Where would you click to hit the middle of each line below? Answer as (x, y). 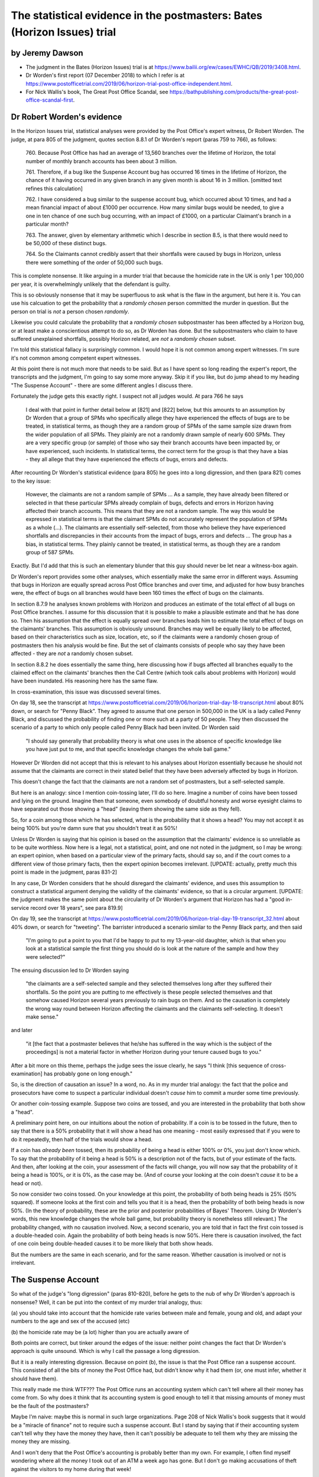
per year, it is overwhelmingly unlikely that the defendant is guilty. (91, 284)
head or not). (27, 1183)
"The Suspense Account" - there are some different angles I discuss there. (102, 385)
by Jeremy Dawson (47, 53)
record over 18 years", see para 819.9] (77, 907)
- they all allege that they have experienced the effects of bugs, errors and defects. (127, 459)
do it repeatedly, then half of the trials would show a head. (82, 1139)
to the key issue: (31, 481)
